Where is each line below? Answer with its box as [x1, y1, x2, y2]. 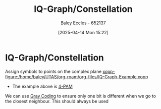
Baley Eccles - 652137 [60, 20, 106, 26]
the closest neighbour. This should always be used [5, 98, 109, 104]
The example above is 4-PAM [12, 83, 73, 89]
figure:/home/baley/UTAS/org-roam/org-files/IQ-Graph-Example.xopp [5, 73, 148, 80]
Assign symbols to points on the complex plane [5, 68, 102, 74]
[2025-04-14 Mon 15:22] [57, 29, 109, 35]
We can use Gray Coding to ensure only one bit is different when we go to [5, 93, 156, 99]
